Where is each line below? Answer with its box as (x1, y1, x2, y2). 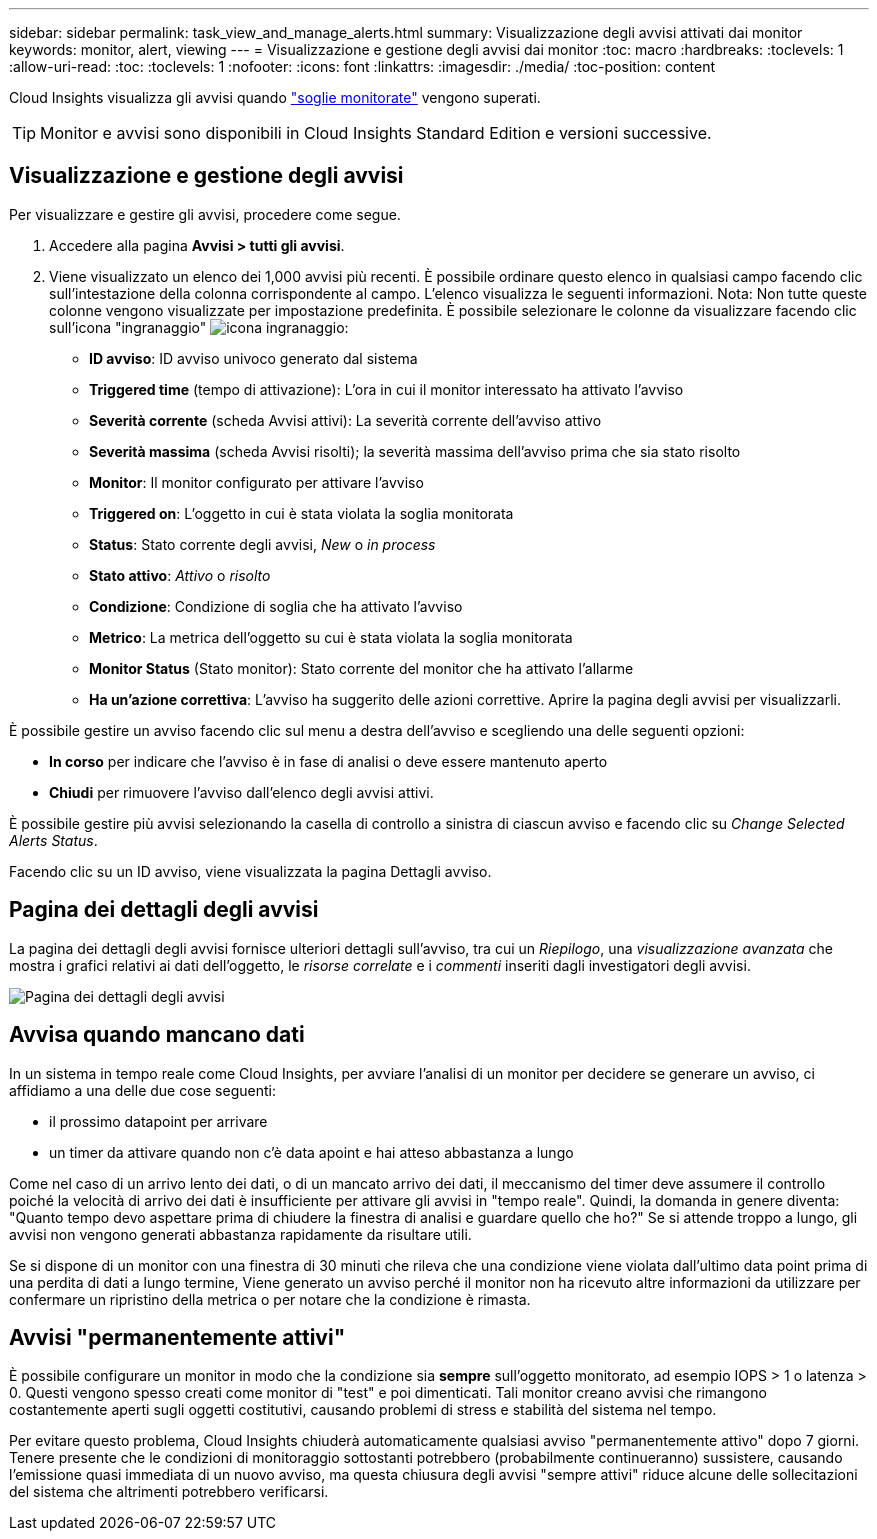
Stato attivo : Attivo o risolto (89, 566, 271, 584)
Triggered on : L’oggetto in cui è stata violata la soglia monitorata (89, 504, 514, 522)
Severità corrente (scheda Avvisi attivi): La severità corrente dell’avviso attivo (89, 411, 602, 429)
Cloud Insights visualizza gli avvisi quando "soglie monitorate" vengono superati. (9, 89, 541, 106)
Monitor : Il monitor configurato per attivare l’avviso (89, 473, 424, 491)
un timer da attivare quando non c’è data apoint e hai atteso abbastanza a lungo (49, 1143, 574, 1161)
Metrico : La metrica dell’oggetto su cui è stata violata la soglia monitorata (89, 628, 573, 646)
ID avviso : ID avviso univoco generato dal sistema (89, 349, 418, 367)
